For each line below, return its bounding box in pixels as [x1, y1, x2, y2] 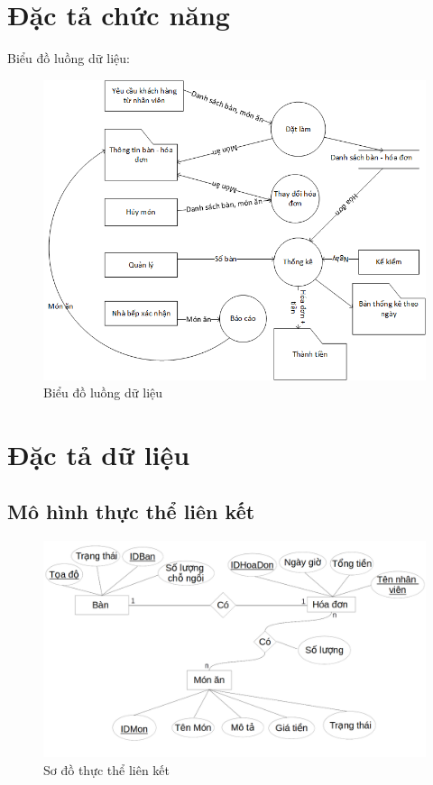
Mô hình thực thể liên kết [7, 497, 255, 525]
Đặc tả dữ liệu [7, 435, 190, 472]
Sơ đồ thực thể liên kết [43, 761, 170, 780]
